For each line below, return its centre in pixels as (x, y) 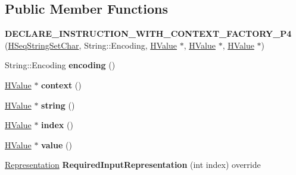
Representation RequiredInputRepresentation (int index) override (133, 165)
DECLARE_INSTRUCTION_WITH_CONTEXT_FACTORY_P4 (148, 34)
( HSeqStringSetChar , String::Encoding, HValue (91, 45)
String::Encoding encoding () (60, 65)
